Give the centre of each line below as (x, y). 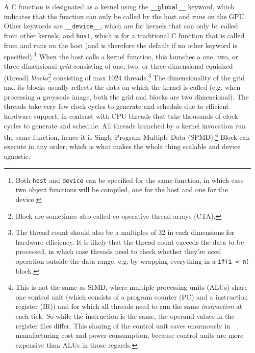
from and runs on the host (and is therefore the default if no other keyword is (121, 45)
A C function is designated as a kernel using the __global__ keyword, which (119, 6)
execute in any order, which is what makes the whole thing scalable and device (122, 146)
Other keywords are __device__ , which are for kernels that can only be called (121, 26)
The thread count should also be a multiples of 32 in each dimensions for (125, 232)
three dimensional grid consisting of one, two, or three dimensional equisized (118, 66)
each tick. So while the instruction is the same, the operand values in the (125, 315)
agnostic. (17, 156)
